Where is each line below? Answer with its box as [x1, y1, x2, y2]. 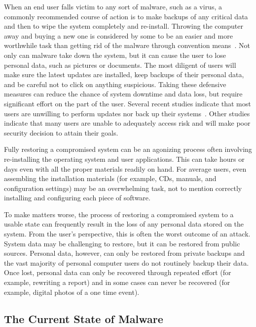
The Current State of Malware [4, 311, 163, 326]
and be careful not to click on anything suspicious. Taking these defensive [4, 79, 226, 89]
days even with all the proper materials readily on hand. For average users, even [4, 163, 247, 174]
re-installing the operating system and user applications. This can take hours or [4, 153, 245, 164]
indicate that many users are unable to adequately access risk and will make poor [4, 118, 251, 128]
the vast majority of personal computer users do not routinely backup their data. [4, 257, 249, 268]
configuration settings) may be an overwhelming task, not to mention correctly [4, 183, 242, 193]
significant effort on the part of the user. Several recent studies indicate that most [4, 98, 251, 108]
